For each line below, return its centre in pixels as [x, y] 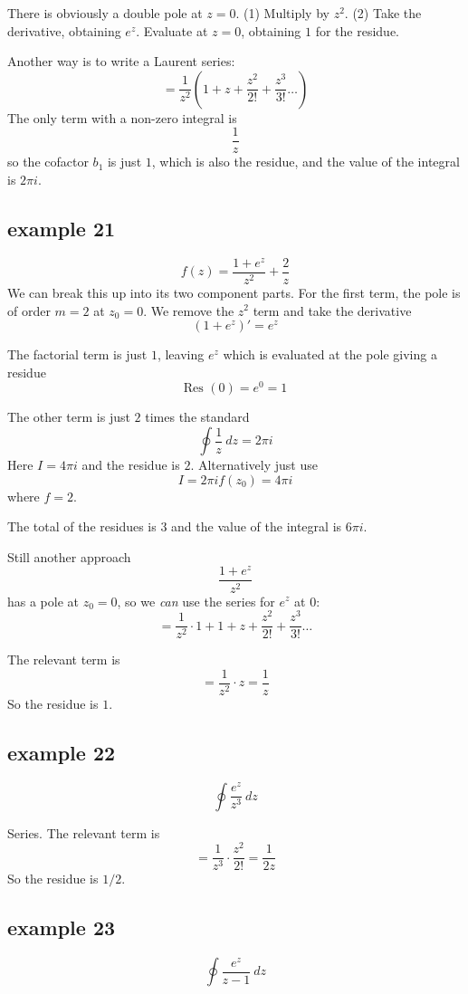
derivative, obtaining [64, 30]
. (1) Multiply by [282, 13]
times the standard [197, 417]
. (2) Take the [383, 13]
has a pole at [43, 601]
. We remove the [189, 310]
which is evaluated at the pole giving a [330, 354]
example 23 [62, 927]
